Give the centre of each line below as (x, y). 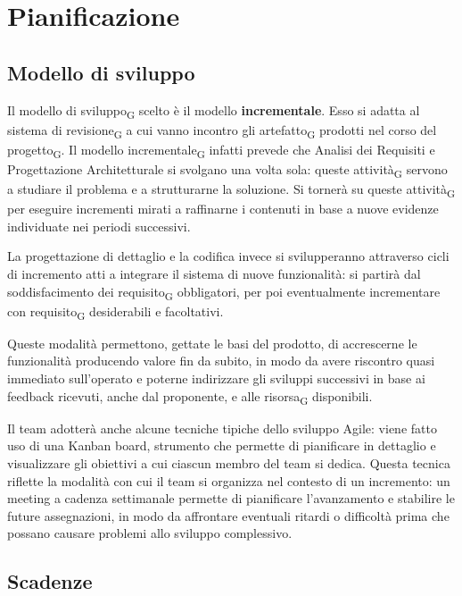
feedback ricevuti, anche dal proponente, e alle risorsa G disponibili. (190, 397)
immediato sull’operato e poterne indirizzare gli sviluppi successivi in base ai (216, 378)
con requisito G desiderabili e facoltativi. (115, 312)
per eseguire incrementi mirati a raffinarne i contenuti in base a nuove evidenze (223, 209)
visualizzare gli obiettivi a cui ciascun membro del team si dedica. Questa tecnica (229, 462)
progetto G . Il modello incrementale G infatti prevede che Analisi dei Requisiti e (221, 150)
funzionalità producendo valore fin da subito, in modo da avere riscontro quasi (221, 361)
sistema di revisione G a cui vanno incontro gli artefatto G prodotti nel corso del (222, 130)
